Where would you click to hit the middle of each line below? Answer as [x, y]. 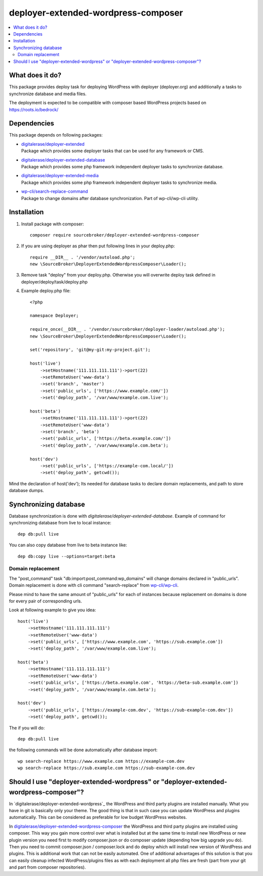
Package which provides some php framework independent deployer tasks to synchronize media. [119, 182]
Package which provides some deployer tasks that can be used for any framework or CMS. [113, 151]
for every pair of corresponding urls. [46, 601]
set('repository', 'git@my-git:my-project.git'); [90, 350]
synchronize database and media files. [48, 94]
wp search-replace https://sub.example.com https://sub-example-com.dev [106, 768]
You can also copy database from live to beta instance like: [68, 545]
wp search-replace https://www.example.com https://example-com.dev [101, 761]
